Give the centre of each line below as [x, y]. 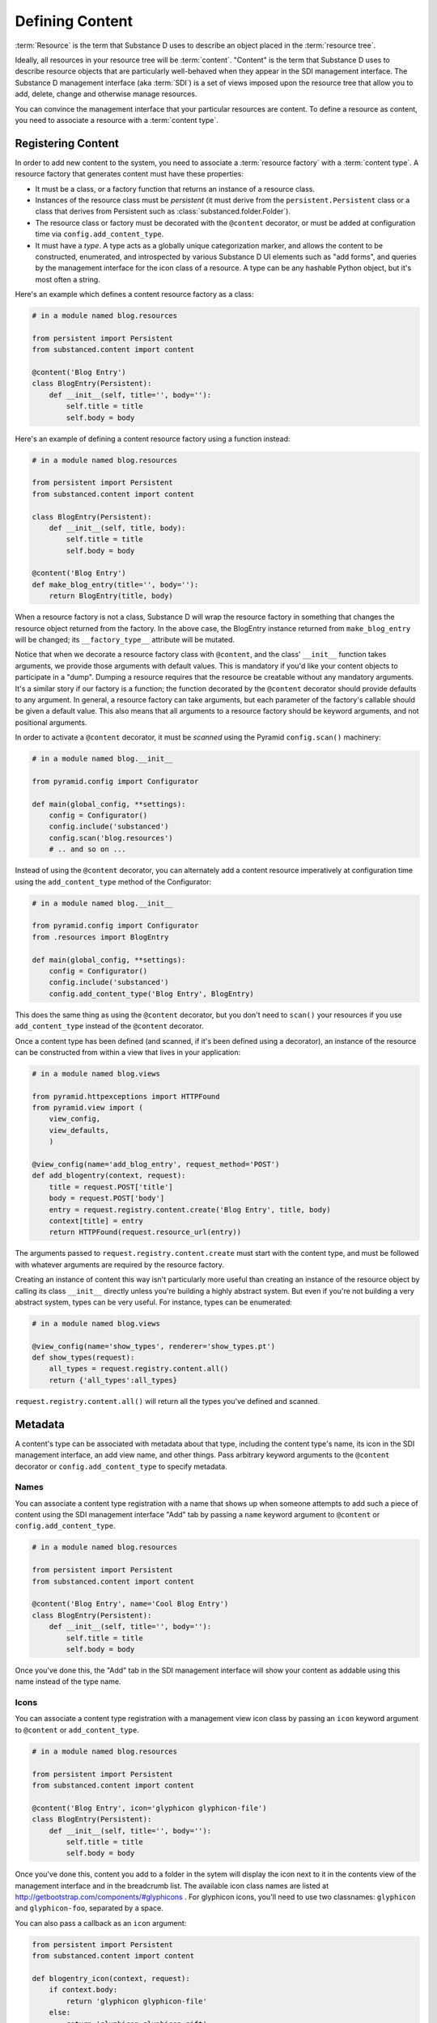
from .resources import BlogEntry [100, 937]
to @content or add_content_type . [77, 1730]
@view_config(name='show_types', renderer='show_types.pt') [154, 1346]
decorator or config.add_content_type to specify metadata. [121, 1466]
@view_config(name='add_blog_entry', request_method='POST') [156, 1164]
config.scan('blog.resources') [111, 838]
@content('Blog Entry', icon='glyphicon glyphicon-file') [149, 1808]
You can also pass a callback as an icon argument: [101, 1923]
